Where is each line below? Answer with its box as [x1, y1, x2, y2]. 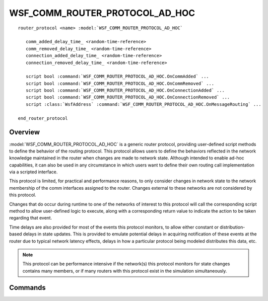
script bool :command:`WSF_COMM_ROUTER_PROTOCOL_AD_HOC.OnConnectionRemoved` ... [25, 94, 230, 100]
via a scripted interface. [9, 169, 58, 175]
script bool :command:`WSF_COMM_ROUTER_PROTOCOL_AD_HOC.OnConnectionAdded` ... [25, 87, 225, 93]
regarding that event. [9, 215, 52, 221]
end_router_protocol [18, 115, 68, 121]
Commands [9, 283, 46, 292]
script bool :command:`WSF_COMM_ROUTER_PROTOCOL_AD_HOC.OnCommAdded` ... [25, 74, 209, 79]
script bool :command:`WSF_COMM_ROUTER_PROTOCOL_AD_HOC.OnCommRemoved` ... [25, 80, 214, 86]
